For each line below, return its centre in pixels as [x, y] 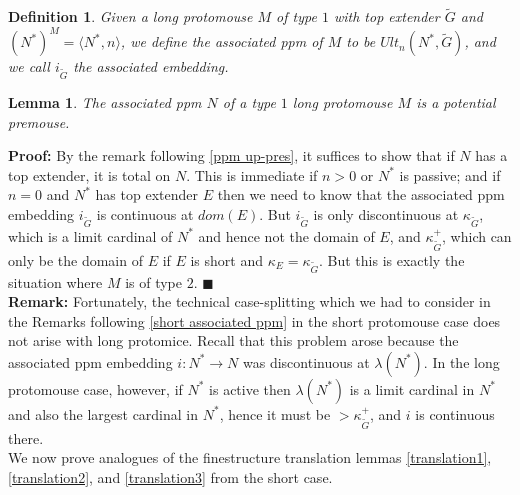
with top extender [386, 16]
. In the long [461, 361]
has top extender [146, 194]
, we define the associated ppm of [221, 41]
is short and [227, 259]
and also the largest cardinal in [103, 413]
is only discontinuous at [386, 214]
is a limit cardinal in [412, 388]
